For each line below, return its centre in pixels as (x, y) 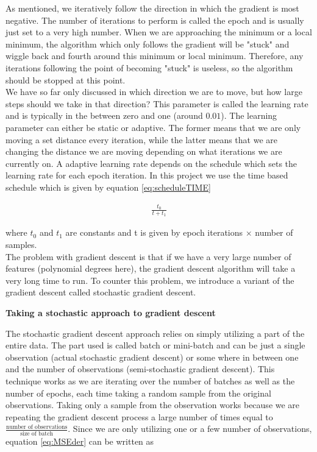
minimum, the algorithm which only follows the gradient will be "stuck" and (148, 44)
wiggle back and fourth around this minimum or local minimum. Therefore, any (155, 56)
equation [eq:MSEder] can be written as (80, 441)
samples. (21, 245)
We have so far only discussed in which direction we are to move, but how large (154, 92)
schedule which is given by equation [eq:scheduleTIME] (108, 187)
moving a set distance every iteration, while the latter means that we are (141, 139)
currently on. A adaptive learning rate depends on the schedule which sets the (151, 163)
